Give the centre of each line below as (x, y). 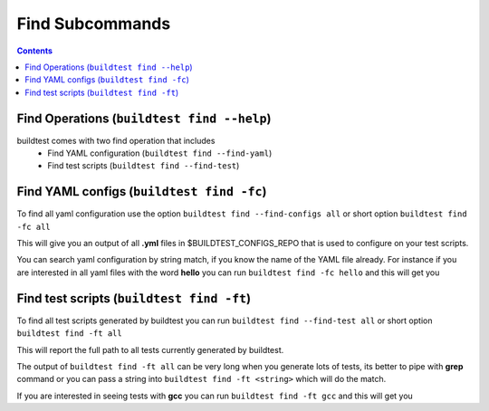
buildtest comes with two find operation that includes (116, 140)
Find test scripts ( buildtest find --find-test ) (144, 166)
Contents (35, 51)
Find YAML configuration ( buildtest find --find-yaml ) (160, 153)
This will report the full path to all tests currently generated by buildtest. (150, 349)
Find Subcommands (94, 24)
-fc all (34, 227)
